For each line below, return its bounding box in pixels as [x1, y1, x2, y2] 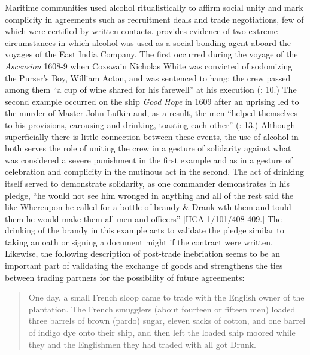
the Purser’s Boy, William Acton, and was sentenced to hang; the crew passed [5, 71, 291, 84]
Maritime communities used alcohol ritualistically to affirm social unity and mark [5, 1, 303, 13]
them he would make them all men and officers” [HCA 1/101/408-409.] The [5, 212, 282, 224]
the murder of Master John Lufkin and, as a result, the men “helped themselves [5, 107, 297, 119]
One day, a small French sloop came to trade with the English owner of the [28, 291, 305, 304]
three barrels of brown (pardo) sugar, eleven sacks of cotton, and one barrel [28, 314, 306, 327]
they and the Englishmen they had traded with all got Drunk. [28, 338, 256, 350]
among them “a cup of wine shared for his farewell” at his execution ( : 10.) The [5, 83, 297, 96]
